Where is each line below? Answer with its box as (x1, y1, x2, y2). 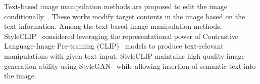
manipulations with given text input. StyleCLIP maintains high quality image (4, 50, 245, 61)
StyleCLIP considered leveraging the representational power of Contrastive (4, 30, 239, 41)
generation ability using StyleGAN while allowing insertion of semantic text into (4, 60, 256, 71)
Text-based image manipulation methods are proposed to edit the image (4, 1, 228, 11)
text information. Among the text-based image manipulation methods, (4, 21, 222, 31)
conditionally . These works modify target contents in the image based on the (4, 11, 245, 21)
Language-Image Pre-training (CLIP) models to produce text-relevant (4, 40, 224, 51)
